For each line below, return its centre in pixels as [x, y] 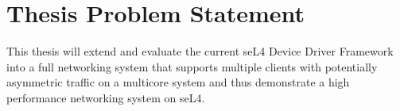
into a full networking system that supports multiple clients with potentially [192, 66]
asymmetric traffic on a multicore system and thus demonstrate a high [178, 82]
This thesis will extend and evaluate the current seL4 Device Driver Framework [200, 51]
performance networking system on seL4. [106, 97]
